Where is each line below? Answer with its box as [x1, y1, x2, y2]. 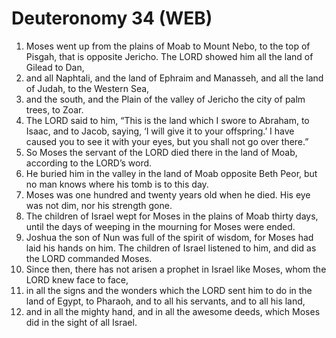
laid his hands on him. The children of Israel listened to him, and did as [25, 242, 317, 254]
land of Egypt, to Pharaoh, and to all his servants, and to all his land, [25, 295, 306, 307]
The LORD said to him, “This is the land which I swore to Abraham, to [25, 114, 310, 126]
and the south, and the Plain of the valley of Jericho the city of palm [25, 93, 306, 105]
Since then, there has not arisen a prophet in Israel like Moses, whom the [25, 263, 327, 275]
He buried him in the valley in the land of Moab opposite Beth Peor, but [25, 167, 318, 179]
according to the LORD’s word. [25, 157, 153, 169]
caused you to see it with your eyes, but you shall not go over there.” [25, 135, 309, 147]
